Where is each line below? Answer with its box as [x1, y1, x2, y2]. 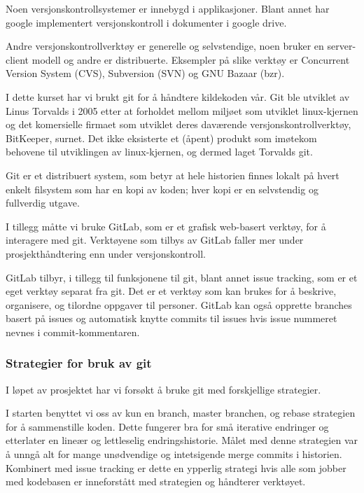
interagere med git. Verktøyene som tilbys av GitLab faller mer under [6, 232, 304, 247]
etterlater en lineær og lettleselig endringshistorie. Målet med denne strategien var [6, 433, 358, 447]
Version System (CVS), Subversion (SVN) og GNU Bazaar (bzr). [6, 66, 285, 81]
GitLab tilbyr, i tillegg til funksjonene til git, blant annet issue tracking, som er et [6, 270, 358, 284]
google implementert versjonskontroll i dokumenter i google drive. [6, 15, 287, 29]
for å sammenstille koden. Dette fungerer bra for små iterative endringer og [6, 419, 329, 433]
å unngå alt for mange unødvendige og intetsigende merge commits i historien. [6, 447, 342, 461]
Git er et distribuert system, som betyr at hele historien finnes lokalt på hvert [6, 167, 339, 182]
